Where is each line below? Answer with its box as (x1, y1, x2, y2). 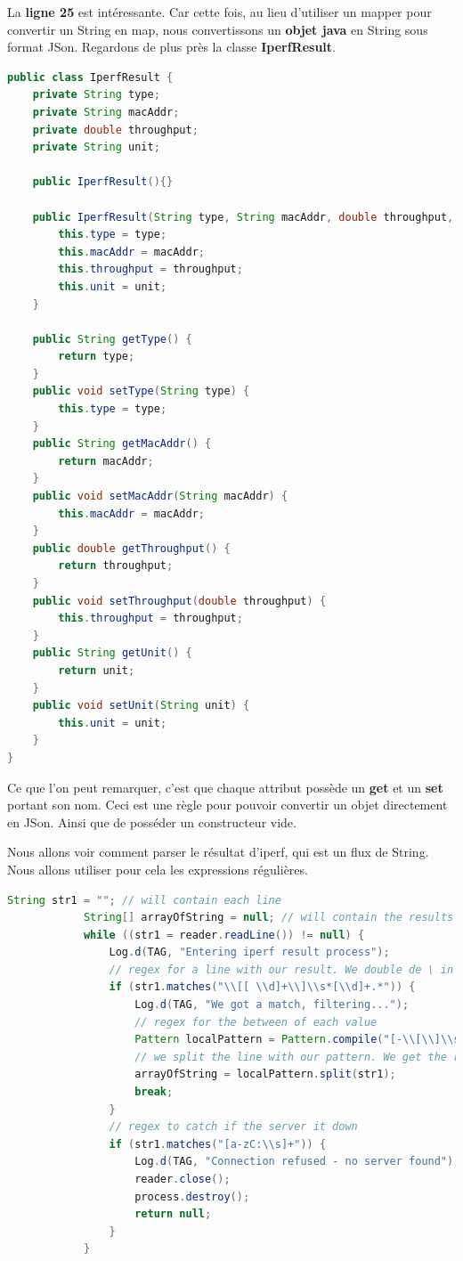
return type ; (58, 350, 135, 363)
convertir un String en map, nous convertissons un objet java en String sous (7, 20, 428, 38)
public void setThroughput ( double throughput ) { (32, 594, 327, 607)
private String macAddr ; (32, 105, 180, 118)
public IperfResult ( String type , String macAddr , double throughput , (32, 210, 454, 224)
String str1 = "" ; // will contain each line (7, 893, 281, 907)
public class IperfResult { (7, 70, 174, 84)
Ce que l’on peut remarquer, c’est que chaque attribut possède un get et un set (7, 777, 443, 796)
